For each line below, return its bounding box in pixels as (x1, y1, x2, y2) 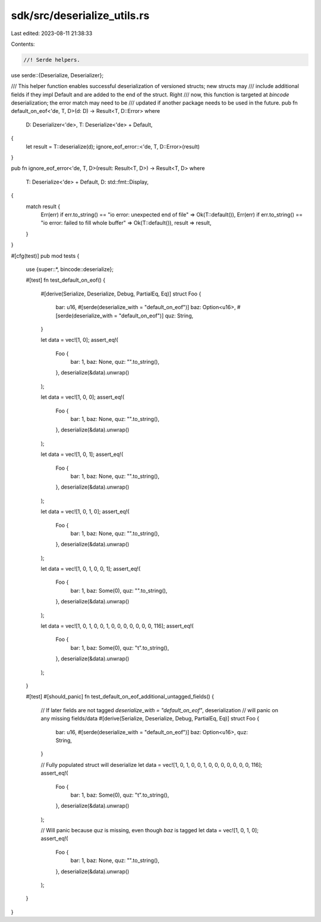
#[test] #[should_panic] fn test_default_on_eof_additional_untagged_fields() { (26, 693, 214, 700)
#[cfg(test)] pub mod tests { (11, 252, 80, 259)
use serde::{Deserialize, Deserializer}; (11, 71, 104, 78)
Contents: (11, 40, 35, 48)
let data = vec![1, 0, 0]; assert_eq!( (40, 394, 125, 401)
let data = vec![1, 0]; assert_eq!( (40, 336, 118, 344)
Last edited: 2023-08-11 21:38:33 (11, 30, 93, 37)
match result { (26, 203, 61, 210)
